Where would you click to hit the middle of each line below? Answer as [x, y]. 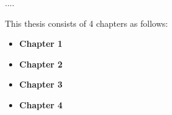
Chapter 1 [41, 44]
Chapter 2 [41, 64]
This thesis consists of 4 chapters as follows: [87, 23]
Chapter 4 [41, 104]
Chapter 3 [41, 84]
